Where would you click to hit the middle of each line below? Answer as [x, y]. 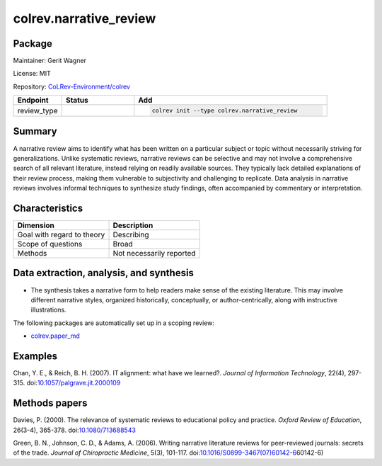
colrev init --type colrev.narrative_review [225, 111]
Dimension [36, 225]
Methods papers [50, 403]
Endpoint [33, 101]
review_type [37, 110]
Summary [35, 131]
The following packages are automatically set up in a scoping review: [114, 323]
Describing [131, 235]
